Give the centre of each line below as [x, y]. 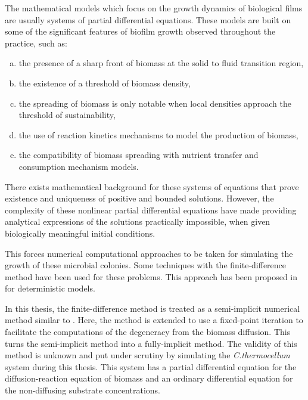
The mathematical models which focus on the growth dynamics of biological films [154, 8]
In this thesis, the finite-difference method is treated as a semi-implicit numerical [153, 308]
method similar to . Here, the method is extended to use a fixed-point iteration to [154, 320]
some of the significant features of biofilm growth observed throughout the [140, 31]
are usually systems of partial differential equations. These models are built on [148, 19]
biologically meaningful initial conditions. [80, 233]
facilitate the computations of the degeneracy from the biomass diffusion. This [148, 332]
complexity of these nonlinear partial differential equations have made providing [151, 210]
